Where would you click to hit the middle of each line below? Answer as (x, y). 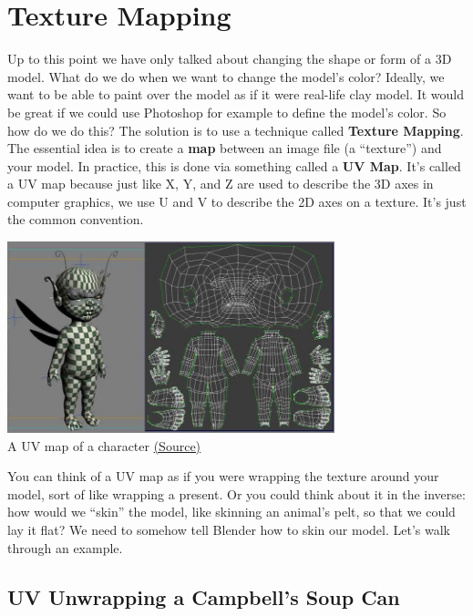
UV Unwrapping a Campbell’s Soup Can (204, 596)
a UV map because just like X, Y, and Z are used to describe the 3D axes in (221, 184)
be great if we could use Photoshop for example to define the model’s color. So (227, 112)
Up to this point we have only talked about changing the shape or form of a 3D (230, 59)
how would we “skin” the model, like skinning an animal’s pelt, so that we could (231, 512)
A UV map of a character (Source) (104, 445)
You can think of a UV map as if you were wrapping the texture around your (223, 476)
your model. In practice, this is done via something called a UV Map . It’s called (234, 165)
